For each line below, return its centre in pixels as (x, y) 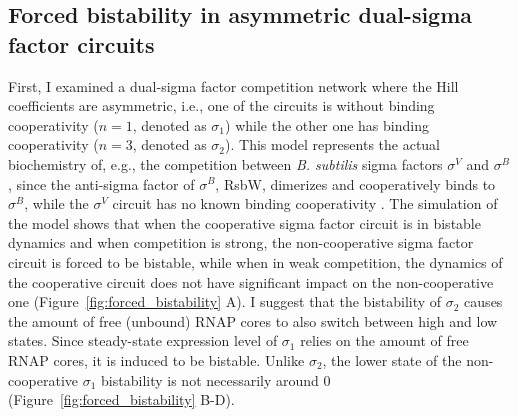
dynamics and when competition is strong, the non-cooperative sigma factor (241, 242)
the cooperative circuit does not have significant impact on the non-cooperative (251, 281)
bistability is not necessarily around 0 (216, 379)
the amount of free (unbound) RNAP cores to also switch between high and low (253, 320)
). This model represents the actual (333, 144)
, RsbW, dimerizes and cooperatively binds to (355, 183)
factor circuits (81, 43)
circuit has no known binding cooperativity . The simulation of (305, 203)
